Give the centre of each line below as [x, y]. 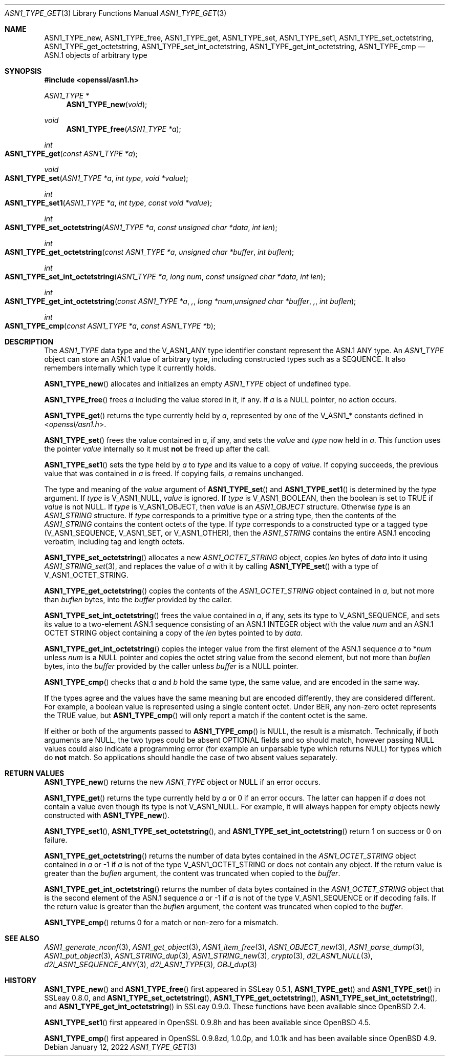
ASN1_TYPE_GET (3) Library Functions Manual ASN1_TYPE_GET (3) [116, 13]
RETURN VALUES [35, 773]
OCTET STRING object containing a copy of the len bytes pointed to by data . [174, 633]
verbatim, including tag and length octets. [114, 542]
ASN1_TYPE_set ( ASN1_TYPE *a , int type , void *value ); [97, 178]
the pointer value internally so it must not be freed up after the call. [157, 449]
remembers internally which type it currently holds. [130, 368]
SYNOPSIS [23, 71]
